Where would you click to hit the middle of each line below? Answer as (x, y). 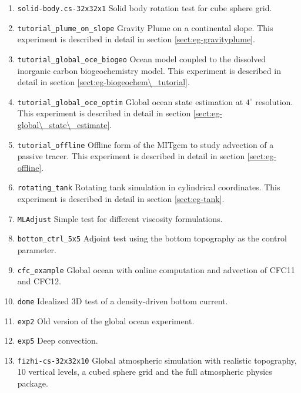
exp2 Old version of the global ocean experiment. (106, 320)
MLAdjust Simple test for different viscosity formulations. (120, 218)
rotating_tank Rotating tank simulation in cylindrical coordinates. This (149, 187)
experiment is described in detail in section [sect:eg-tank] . (121, 199)
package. (33, 383)
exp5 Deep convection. (58, 340)
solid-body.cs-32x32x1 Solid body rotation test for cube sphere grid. (145, 8)
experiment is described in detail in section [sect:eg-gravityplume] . (136, 39)
